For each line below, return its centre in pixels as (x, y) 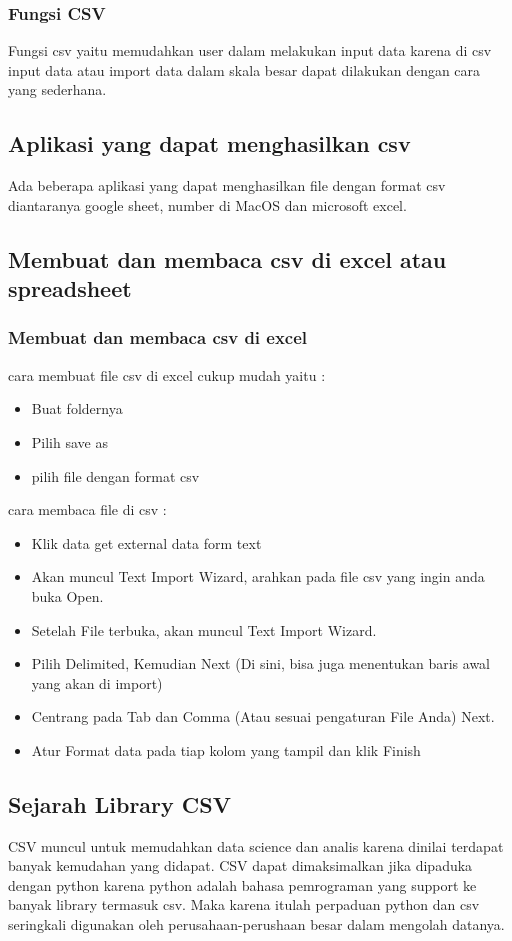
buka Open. (67, 595)
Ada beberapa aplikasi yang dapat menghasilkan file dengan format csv (227, 185)
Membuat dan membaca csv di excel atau (227, 258)
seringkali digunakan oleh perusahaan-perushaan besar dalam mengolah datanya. (256, 924)
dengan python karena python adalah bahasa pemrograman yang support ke (242, 884)
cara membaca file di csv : (87, 509)
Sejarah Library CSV (119, 803)
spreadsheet (70, 288)
